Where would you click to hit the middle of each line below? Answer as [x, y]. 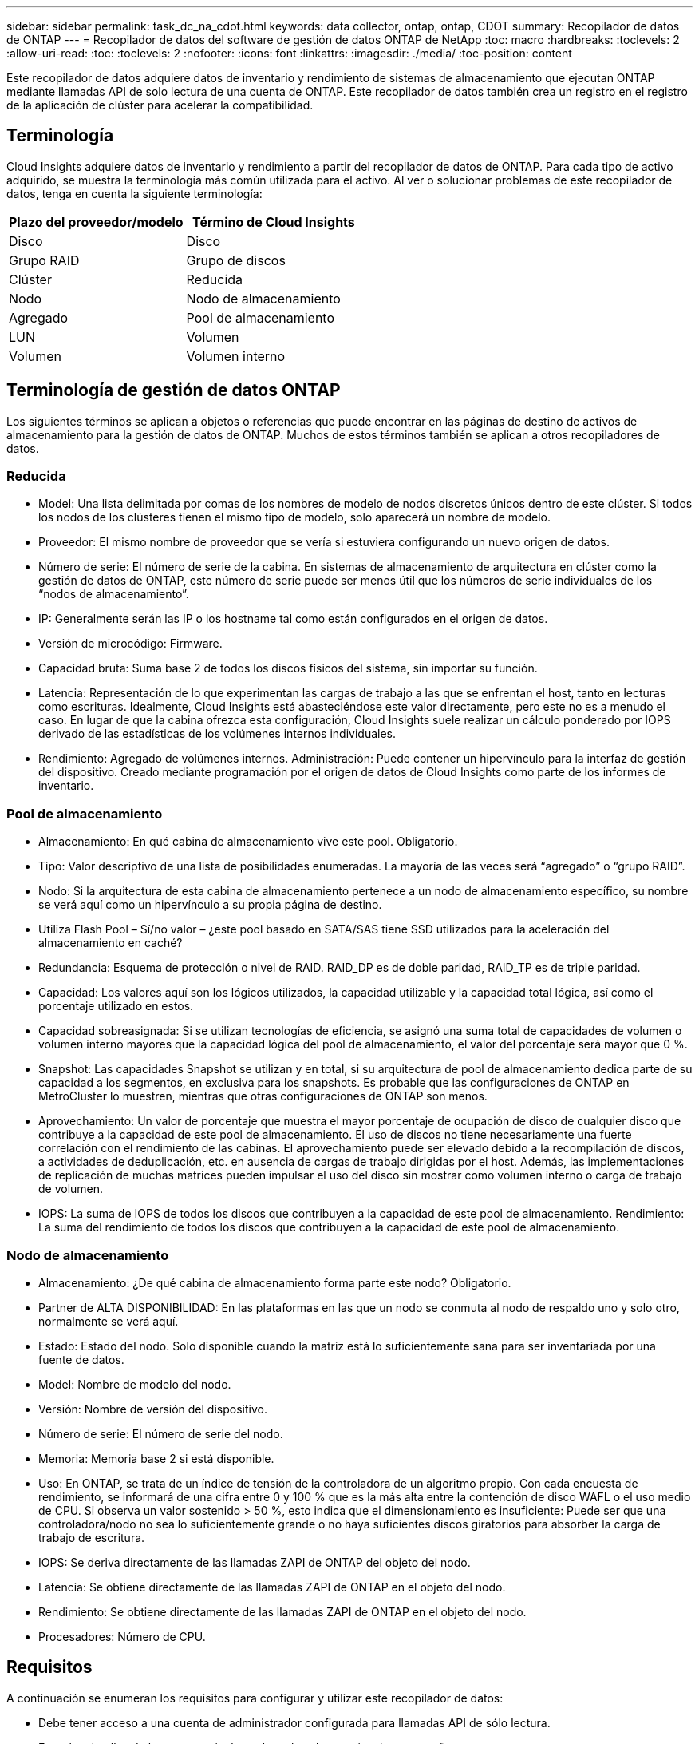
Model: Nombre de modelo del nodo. [135, 1384]
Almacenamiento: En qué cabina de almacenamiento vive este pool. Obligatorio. [248, 842]
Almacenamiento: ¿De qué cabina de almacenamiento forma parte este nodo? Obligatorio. [275, 1282]
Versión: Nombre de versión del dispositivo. [153, 1409]
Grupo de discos [236, 260]
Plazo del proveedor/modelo [96, 222]
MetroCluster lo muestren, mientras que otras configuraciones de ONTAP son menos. [263, 1096]
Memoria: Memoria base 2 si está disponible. [156, 1458]
